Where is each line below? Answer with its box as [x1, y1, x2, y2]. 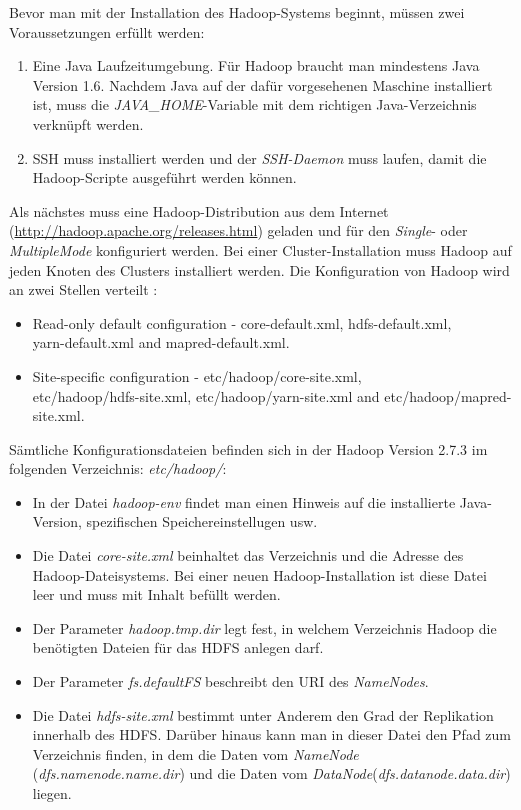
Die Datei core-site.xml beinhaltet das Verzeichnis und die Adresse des [32, 545, 464, 566]
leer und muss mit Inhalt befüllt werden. [32, 584, 281, 605]
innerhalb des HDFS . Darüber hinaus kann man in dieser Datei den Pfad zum [32, 724, 512, 745]
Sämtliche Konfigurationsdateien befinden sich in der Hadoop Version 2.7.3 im [9, 438, 488, 459]
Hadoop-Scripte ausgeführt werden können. [32, 167, 297, 188]
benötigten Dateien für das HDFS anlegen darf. [32, 637, 324, 658]
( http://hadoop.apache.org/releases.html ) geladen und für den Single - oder [9, 220, 468, 241]
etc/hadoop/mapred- [384, 385, 512, 406]
